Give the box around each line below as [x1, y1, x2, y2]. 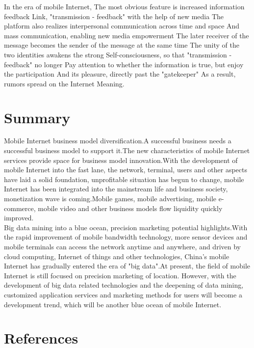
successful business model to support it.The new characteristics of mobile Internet [4, 145, 250, 156]
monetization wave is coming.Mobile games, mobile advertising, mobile [4, 193, 217, 204]
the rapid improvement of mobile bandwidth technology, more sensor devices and [4, 232, 248, 242]
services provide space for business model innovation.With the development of [4, 155, 238, 165]
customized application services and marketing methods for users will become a [4, 289, 242, 299]
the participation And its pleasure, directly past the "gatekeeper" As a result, [4, 69, 236, 79]
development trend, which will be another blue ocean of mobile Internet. [4, 299, 222, 309]
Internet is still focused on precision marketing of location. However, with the [4, 270, 236, 280]
